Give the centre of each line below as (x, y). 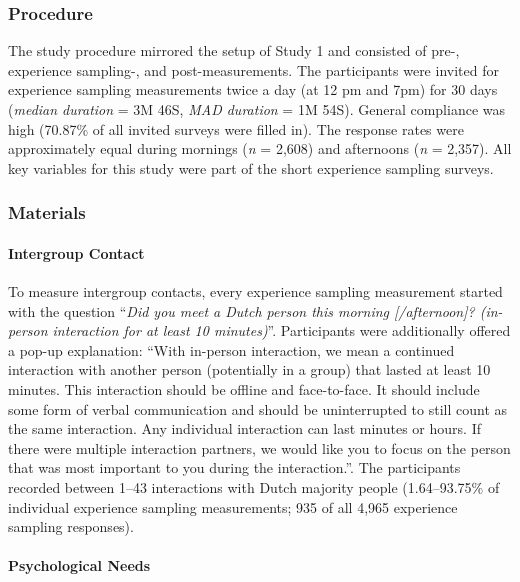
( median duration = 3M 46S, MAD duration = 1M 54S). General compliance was (257, 109)
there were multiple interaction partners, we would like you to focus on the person (259, 447)
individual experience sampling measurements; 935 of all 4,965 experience (233, 506)
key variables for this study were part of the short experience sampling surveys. (251, 167)
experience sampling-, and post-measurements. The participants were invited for (253, 69)
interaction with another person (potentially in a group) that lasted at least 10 (249, 369)
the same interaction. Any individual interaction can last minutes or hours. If (244, 428)
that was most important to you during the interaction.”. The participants (234, 467)
